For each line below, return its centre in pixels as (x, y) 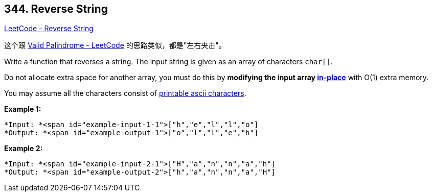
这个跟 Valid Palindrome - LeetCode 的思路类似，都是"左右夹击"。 (115, 45)
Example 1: (23, 109)
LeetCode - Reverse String (49, 29)
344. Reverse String (56, 9)
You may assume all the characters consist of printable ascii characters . (125, 93)
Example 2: (24, 149)
